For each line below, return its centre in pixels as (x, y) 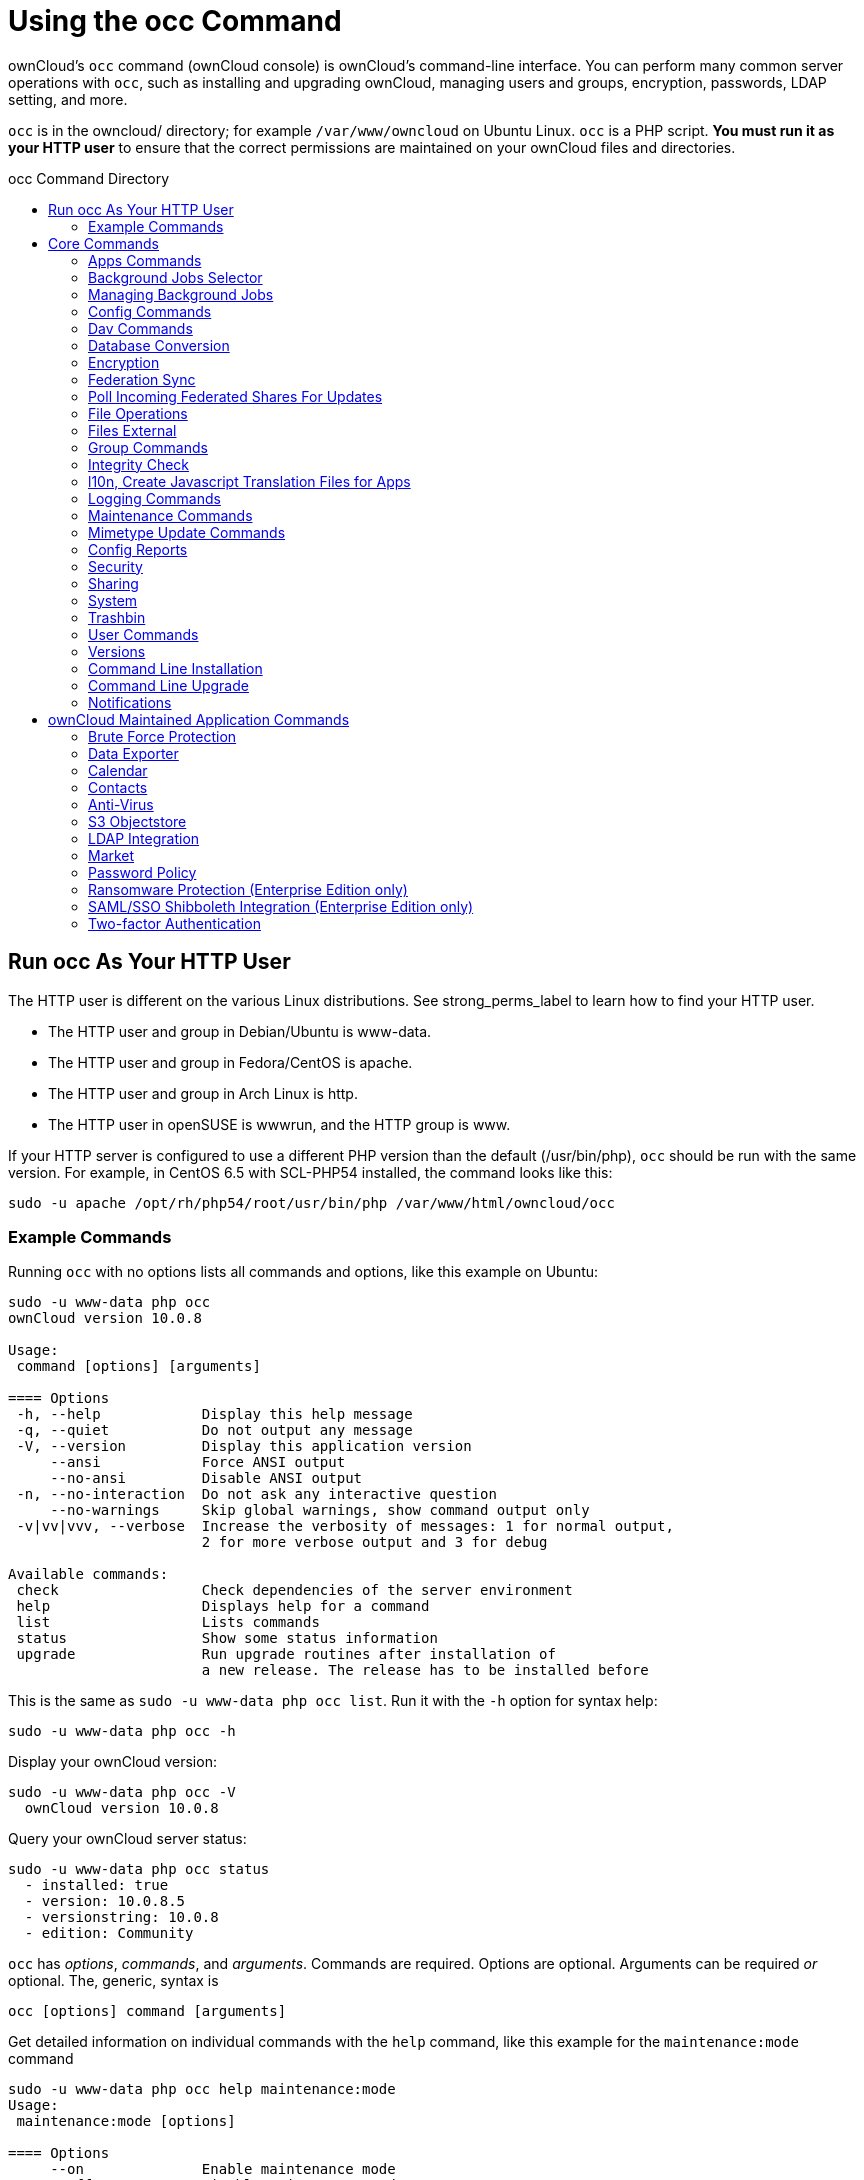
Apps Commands (145, 260)
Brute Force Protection (162, 736)
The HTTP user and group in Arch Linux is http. (203, 1093)
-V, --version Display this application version (244, 1446)
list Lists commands (168, 1622)
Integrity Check (139, 464)
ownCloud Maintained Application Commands (199, 719)
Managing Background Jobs (181, 294)
